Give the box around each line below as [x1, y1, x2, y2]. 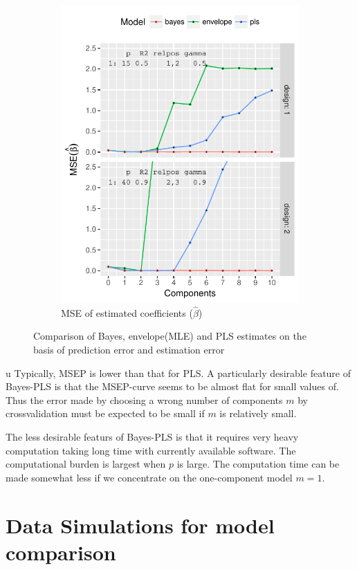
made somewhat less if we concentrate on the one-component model [6, 470, 293, 484]
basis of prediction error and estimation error [33, 342, 225, 356]
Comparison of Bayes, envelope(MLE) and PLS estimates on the [33, 329, 306, 343]
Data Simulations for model [6, 511, 275, 539]
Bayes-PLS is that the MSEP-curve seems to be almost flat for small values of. [6, 379, 339, 394]
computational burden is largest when [6, 457, 166, 471]
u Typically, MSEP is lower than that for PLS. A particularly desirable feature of [6, 365, 351, 380]
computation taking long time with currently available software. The [6, 443, 296, 457]
